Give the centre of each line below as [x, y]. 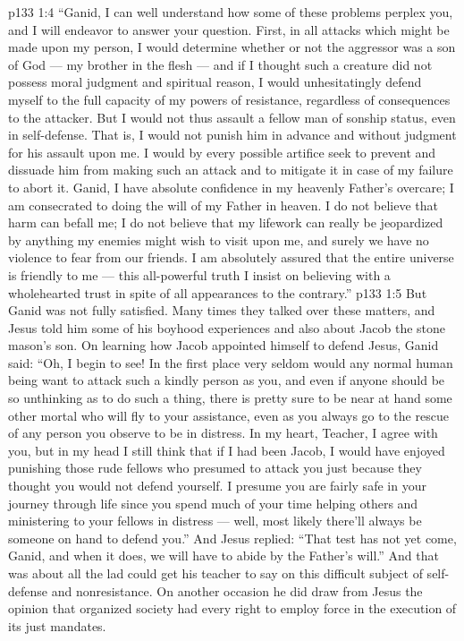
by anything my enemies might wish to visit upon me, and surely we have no [219, 239]
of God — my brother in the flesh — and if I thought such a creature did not [220, 64]
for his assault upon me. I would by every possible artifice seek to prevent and [222, 152]
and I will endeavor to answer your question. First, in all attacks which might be [229, 29]
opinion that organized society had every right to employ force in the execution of [232, 608]
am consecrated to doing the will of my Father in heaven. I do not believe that [223, 205]
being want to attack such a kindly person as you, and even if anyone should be [227, 380]
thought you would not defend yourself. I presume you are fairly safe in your [217, 486]
